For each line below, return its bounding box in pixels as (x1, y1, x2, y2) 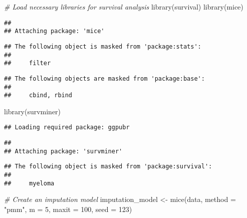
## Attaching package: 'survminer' (4, 147, 123, 155)
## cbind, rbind (4, 92, 73, 99)
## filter (4, 60, 51, 67)
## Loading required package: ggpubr (4, 124, 130, 131)
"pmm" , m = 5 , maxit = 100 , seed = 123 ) (4, 203, 132, 214)
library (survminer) (4, 106, 61, 116)
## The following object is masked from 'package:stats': (4, 43, 201, 50)
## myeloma (4, 179, 55, 187)
